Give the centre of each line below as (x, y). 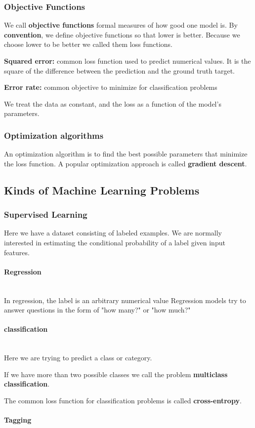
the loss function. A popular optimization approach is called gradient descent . (126, 163)
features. (17, 252)
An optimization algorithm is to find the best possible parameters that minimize (126, 154)
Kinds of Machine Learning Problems (102, 190)
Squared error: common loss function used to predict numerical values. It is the (127, 61)
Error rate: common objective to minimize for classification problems (111, 87)
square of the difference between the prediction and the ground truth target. (119, 70)
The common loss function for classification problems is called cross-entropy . (123, 400)
